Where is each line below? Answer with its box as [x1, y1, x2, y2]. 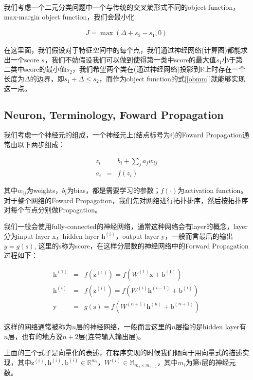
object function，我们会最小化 [42, 11, 135, 21]
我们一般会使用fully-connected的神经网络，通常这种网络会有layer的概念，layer [4, 221, 248, 231]
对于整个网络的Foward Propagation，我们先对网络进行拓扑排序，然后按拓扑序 [4, 195, 249, 205]
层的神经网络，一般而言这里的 [76, 321, 172, 331]
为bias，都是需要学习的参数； [67, 185, 161, 195]
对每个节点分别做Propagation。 [4, 205, 102, 215]
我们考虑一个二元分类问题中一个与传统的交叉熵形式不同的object [4, 2, 206, 12]
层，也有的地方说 [8, 331, 63, 341]
